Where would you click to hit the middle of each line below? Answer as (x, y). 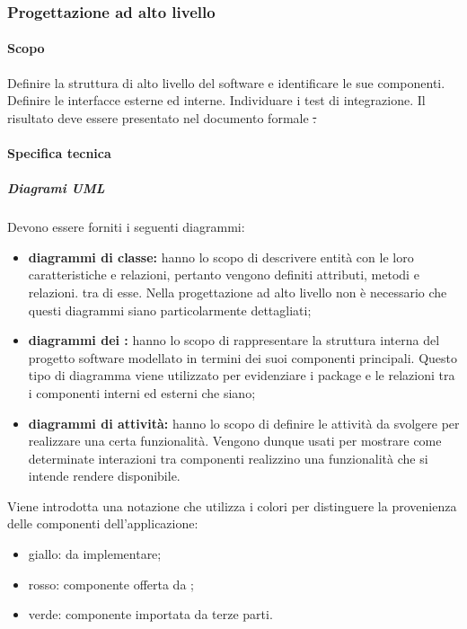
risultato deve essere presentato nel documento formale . (162, 117)
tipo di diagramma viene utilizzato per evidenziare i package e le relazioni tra (242, 375)
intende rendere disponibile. (104, 476)
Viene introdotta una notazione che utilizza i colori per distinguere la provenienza (232, 505)
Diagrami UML (56, 188)
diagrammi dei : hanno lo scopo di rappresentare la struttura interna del (234, 340)
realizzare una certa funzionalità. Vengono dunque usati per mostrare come (235, 441)
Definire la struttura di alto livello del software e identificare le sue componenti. (226, 82)
